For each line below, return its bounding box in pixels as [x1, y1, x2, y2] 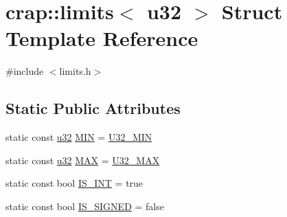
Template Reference [5, 24, 198, 52]
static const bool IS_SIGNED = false [5, 198, 164, 213]
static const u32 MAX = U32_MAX [5, 152, 160, 167]
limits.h [59, 64, 91, 78]
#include [5, 64, 44, 78]
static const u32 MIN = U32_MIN [5, 130, 152, 144]
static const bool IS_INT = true [5, 176, 143, 190]
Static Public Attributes [5, 98, 181, 119]
